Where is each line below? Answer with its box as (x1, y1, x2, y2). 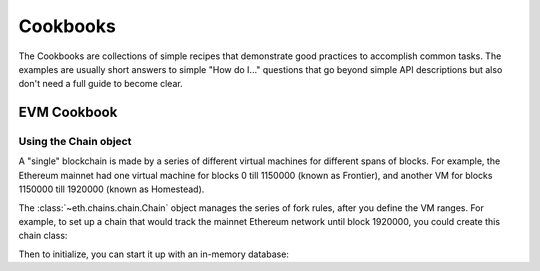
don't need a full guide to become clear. (18, 78, 184, 90)
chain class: (18, 230, 68, 242)
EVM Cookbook (18, 104, 118, 121)
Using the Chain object (18, 135, 132, 149)
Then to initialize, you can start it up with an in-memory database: (18, 248, 290, 260)
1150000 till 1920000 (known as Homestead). (18, 183, 205, 195)
